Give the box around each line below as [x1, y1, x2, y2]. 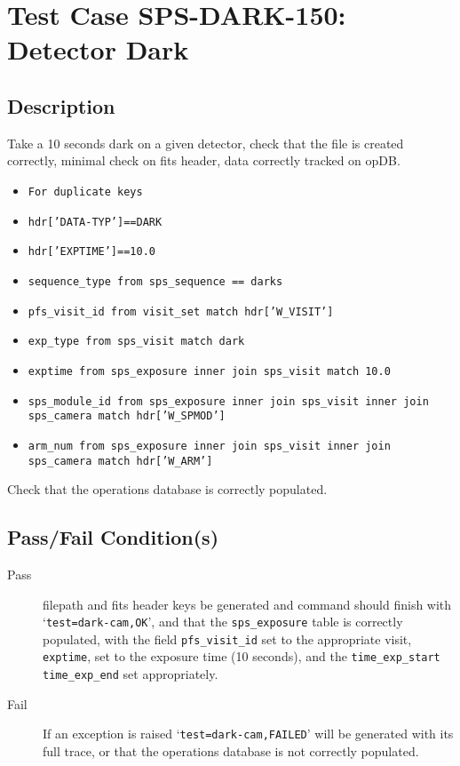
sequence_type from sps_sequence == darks [28, 275, 283, 288]
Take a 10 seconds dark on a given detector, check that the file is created [7, 133, 404, 152]
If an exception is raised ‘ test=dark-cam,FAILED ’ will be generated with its [43, 724, 454, 743]
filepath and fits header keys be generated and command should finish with [43, 594, 452, 613]
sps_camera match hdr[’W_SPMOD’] [28, 410, 226, 423]
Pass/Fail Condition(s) [7, 523, 219, 551]
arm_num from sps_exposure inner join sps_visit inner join [28, 439, 391, 452]
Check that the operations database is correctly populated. [7, 480, 328, 499]
